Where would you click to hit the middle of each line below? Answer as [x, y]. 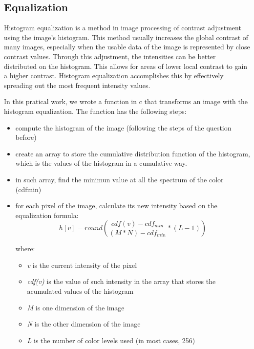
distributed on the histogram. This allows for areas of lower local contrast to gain [126, 66]
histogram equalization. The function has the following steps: [95, 111]
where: [25, 249]
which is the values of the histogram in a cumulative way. [101, 163]
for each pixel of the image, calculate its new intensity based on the [116, 206]
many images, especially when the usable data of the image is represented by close [127, 47]
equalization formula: [47, 215]
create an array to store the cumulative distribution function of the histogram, [133, 153]
